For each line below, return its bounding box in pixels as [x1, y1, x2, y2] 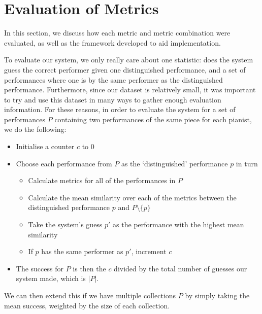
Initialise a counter [16, 141, 75, 152]
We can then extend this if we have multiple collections [4, 290, 176, 300]
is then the [73, 263, 106, 273]
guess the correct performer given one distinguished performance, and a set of [4, 64, 246, 75]
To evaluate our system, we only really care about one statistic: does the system [4, 54, 253, 65]
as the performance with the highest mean [113, 219, 244, 230]
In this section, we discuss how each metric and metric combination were [4, 27, 231, 38]
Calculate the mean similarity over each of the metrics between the [28, 192, 237, 202]
